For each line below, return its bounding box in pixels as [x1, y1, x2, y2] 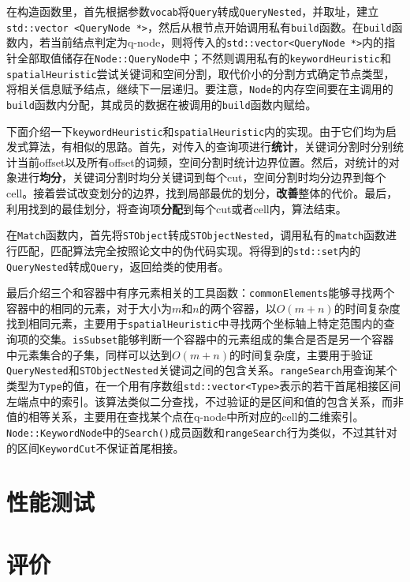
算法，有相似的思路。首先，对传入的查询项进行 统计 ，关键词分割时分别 [28, 138, 393, 155]
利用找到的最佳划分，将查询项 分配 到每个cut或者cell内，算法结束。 [6, 200, 347, 216]
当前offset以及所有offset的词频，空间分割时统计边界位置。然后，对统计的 [17, 153, 389, 170]
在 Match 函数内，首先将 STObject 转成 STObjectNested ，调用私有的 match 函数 [6, 227, 386, 243]
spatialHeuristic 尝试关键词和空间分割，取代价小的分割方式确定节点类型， [6, 65, 395, 81]
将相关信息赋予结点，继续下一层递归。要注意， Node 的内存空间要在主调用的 [6, 81, 393, 97]
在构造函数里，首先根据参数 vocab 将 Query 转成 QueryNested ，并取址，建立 [6, 3, 379, 19]
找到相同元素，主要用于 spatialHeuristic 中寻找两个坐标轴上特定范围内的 [6, 315, 384, 332]
